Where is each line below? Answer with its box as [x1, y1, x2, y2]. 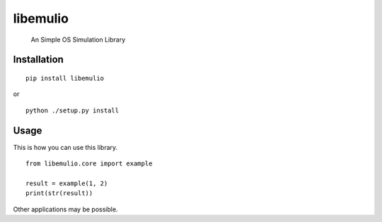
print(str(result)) [25, 189, 93, 197]
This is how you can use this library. [13, 143, 118, 151]
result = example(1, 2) [25, 179, 108, 187]
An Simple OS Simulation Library [30, 35, 126, 44]
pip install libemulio [25, 74, 105, 82]
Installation [13, 54, 64, 66]
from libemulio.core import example [25, 160, 153, 168]
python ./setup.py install [25, 106, 120, 115]
